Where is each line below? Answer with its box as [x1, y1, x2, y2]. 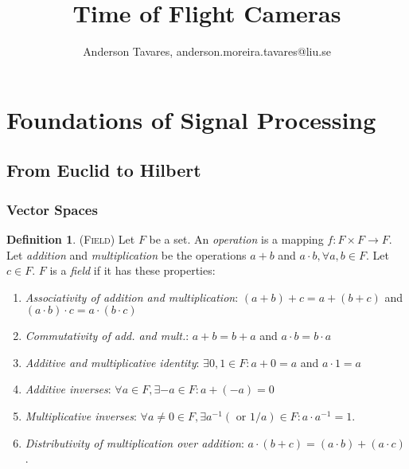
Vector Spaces [6, 199, 98, 219]
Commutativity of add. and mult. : [25, 327, 189, 344]
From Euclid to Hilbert [6, 158, 201, 182]
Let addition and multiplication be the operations [6, 246, 247, 263]
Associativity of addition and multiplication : [25, 288, 239, 305]
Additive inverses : [25, 381, 111, 397]
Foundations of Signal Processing [6, 103, 376, 135]
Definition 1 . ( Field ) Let [6, 230, 135, 247]
